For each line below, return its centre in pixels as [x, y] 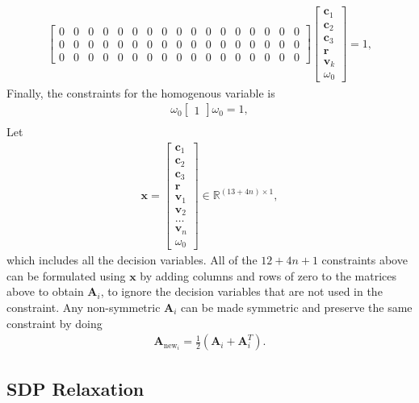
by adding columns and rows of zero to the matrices [268, 275]
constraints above [365, 260]
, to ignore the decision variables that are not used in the [241, 291]
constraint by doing [54, 323]
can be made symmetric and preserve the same [297, 307]
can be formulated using [66, 275]
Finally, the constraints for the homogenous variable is [141, 92]
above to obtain [45, 291]
